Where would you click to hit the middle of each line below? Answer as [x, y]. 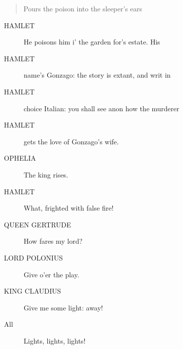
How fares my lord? [53, 241]
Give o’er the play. [52, 274]
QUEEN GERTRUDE [38, 224]
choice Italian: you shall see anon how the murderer [102, 108]
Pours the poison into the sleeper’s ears [83, 8]
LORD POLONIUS [34, 257]
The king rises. [46, 174]
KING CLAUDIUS [33, 291]
